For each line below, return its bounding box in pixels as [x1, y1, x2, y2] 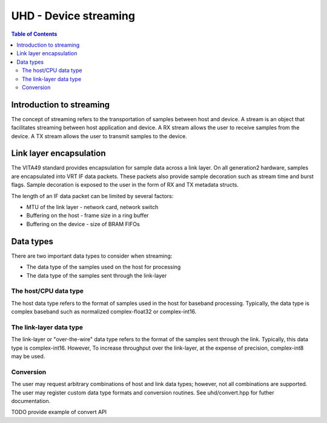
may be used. [11, 352, 45, 360]
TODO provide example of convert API [11, 408, 107, 416]
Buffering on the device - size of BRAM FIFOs [26, 220, 140, 227]
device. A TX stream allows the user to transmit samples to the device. [11, 132, 187, 139]
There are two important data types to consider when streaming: [11, 252, 173, 259]
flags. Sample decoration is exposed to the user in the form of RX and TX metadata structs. [11, 181, 239, 188]
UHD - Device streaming [11, 9, 136, 22]
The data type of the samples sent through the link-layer [26, 271, 167, 279]
